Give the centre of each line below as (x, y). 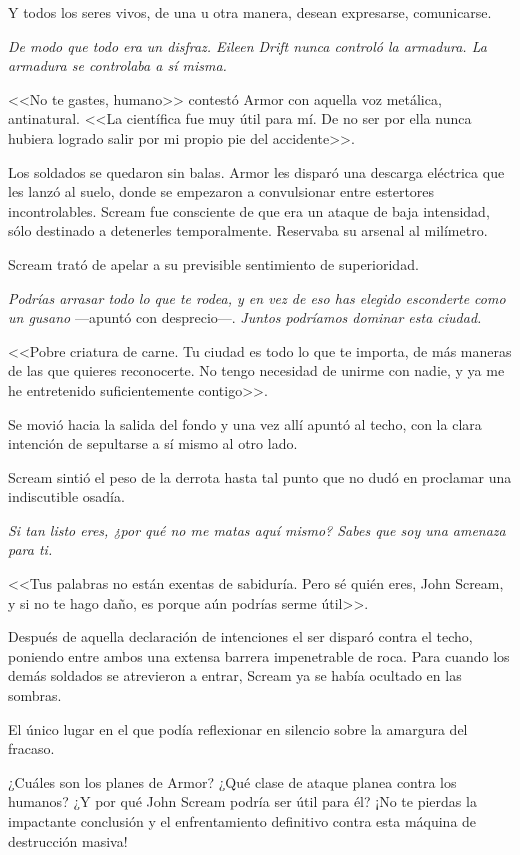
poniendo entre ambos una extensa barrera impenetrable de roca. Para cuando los (259, 655)
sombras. (35, 695)
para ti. (30, 549)
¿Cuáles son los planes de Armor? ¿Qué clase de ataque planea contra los (232, 781)
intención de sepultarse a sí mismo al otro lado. (153, 443)
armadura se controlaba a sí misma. (117, 65)
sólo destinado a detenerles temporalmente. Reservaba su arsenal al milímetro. (248, 230)
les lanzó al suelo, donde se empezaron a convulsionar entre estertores (221, 191)
